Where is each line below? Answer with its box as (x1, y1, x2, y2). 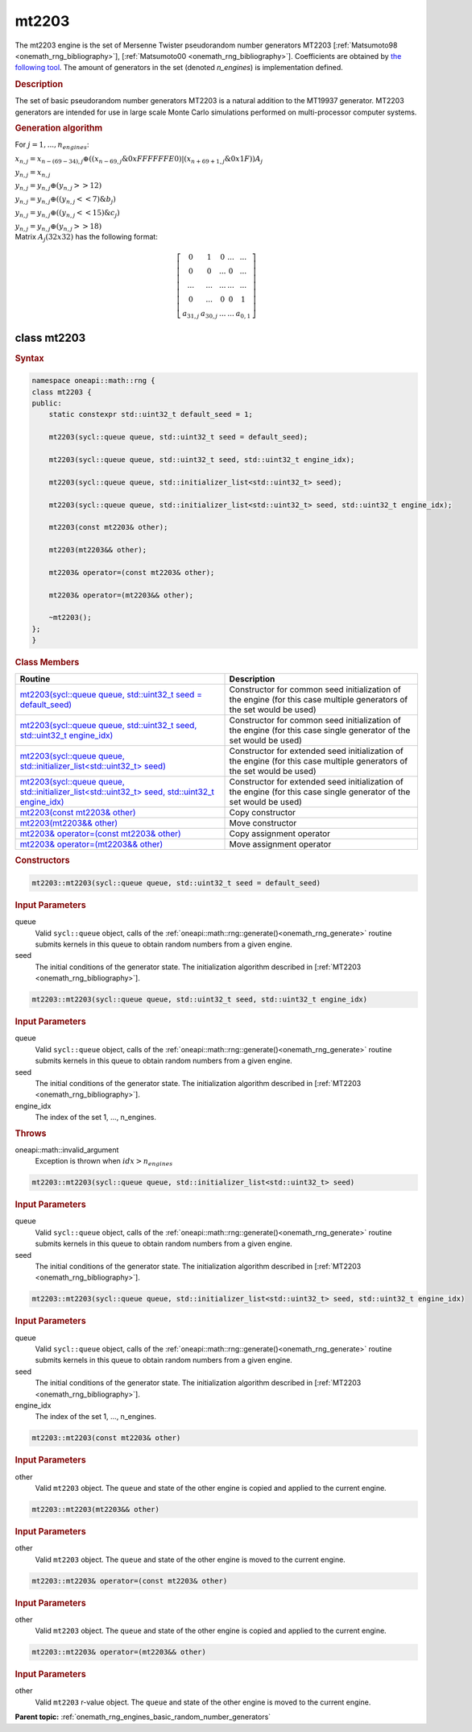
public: (31, 399, 62, 408)
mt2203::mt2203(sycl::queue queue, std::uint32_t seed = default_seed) (31, 878, 321, 887)
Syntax (14, 352, 44, 364)
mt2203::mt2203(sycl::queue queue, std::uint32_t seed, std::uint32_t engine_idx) (31, 995, 368, 1004)
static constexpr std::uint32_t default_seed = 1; (48, 410, 253, 419)
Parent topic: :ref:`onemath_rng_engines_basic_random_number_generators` (14, 1712, 271, 1722)
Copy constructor (229, 807, 296, 818)
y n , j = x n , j (14, 168, 52, 179)
